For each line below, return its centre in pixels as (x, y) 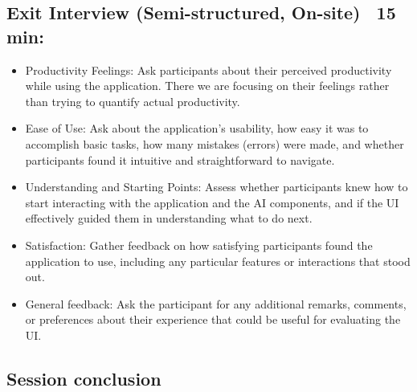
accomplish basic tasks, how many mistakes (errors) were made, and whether (215, 143)
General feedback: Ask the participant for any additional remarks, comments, (216, 303)
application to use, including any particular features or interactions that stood (218, 261)
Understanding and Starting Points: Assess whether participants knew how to (217, 187)
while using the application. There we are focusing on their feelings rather (207, 86)
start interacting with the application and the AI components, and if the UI (212, 202)
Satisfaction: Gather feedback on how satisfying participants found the (199, 245)
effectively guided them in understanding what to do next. (169, 218)
